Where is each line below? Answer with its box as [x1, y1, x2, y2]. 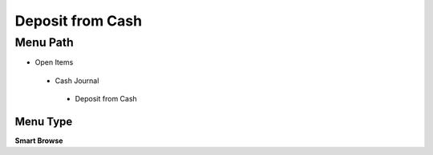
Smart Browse [14, 136, 63, 145]
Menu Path [14, 35, 74, 50]
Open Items [34, 58, 74, 67]
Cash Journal [55, 76, 99, 85]
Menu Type [14, 114, 73, 128]
